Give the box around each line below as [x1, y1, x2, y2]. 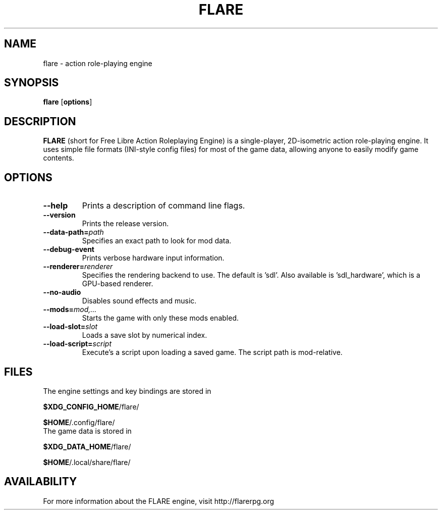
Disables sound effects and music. [82, 296, 197, 305]
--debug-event [43, 245, 94, 254]
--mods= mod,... [43, 305, 97, 314]
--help [43, 200, 68, 211]
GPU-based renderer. [82, 279, 153, 288]
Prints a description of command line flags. [82, 200, 245, 211]
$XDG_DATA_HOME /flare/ [43, 442, 131, 451]
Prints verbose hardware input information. [82, 253, 225, 263]
